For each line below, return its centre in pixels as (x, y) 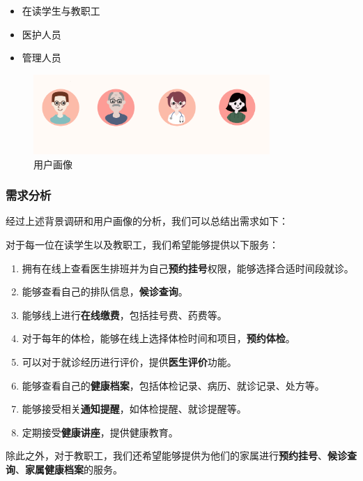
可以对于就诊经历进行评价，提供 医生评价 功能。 (129, 362)
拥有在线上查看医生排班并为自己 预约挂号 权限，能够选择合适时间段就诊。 (188, 268)
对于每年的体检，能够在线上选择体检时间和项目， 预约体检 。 (159, 338)
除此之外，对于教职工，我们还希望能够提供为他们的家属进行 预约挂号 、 (167, 456)
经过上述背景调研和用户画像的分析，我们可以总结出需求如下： (147, 221)
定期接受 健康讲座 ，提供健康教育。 (100, 432)
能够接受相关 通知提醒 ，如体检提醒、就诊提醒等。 (134, 409)
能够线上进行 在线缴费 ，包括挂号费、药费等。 (124, 314)
